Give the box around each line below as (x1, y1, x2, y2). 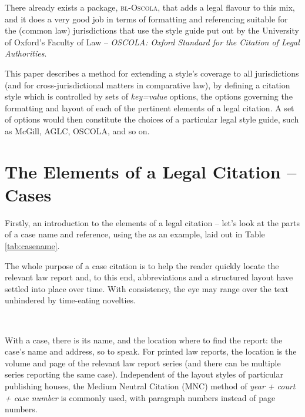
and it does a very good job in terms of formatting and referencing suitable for (5, 12, 288, 25)
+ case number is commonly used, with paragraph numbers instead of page (5, 391, 276, 403)
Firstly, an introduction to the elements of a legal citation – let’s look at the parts (5, 216, 300, 229)
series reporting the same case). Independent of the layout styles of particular (5, 368, 283, 380)
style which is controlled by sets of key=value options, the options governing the (5, 90, 293, 102)
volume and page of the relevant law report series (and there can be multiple (5, 356, 281, 369)
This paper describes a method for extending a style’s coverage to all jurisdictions (5, 67, 299, 79)
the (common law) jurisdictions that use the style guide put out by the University (5, 24, 299, 37)
